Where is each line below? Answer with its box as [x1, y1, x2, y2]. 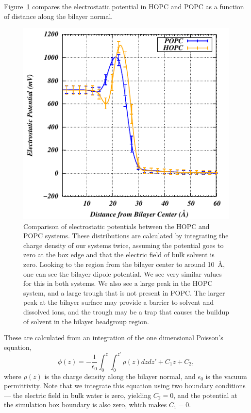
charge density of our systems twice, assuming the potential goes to [23, 240, 224, 250]
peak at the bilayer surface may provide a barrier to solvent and [23, 297, 214, 307]
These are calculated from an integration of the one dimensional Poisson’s [4, 332, 223, 343]
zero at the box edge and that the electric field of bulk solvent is [23, 249, 215, 260]
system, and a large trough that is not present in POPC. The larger [23, 287, 225, 297]
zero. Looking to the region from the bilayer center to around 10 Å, [23, 259, 225, 269]
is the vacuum [205, 371, 247, 381]
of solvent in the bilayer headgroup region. [23, 316, 149, 326]
